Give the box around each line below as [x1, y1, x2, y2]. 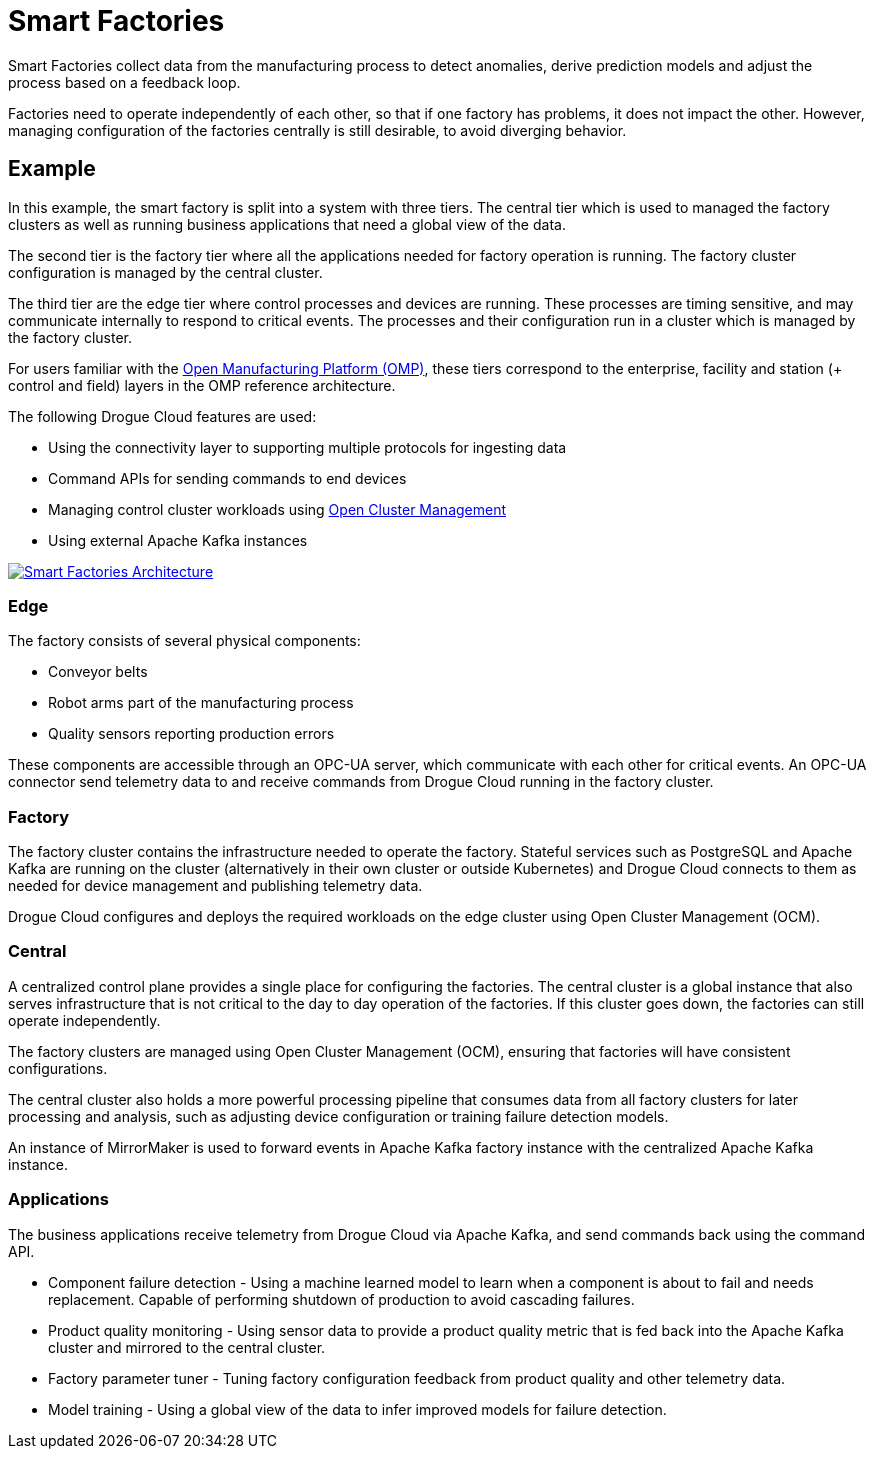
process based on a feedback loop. [8, 73, 241, 91]
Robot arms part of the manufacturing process [48, 694, 354, 712]
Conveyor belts [48, 663, 148, 681]
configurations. [8, 1059, 108, 1077]
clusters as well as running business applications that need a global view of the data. [8, 215, 566, 233]
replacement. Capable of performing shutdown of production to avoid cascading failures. [48, 1290, 635, 1308]
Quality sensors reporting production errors [48, 725, 335, 743]
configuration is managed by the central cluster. [8, 263, 323, 281]
